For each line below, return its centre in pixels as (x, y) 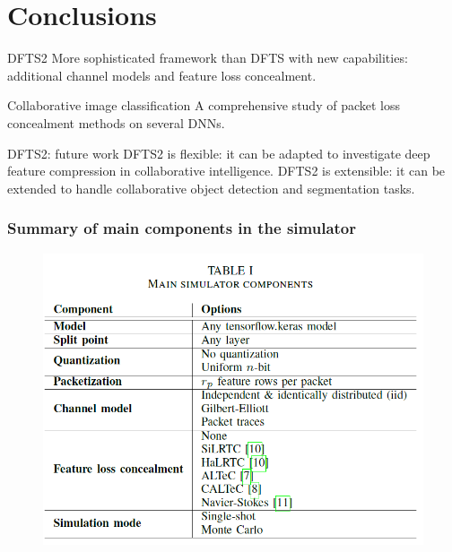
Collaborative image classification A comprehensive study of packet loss (204, 105)
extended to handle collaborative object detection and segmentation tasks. (211, 188)
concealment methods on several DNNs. (116, 122)
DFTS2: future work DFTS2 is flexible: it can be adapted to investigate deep (219, 153)
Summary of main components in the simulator (182, 228)
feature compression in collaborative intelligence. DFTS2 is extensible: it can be (226, 171)
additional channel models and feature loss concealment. (162, 75)
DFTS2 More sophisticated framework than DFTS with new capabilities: (208, 58)
